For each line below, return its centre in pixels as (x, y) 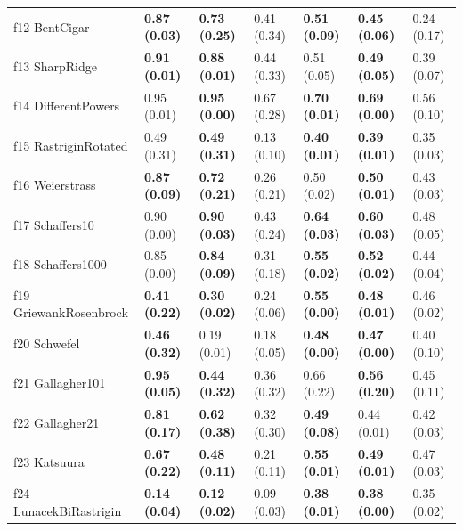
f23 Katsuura (49, 462)
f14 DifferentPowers (67, 106)
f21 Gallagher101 (60, 383)
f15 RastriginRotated (71, 145)
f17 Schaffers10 (54, 224)
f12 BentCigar (52, 26)
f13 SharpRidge (55, 65)
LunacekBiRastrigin (68, 510)
